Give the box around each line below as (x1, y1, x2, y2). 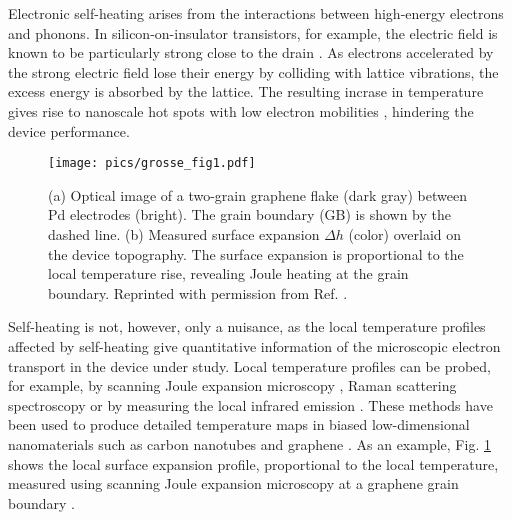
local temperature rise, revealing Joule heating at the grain (48, 263, 409, 284)
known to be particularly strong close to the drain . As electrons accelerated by (8, 42, 494, 63)
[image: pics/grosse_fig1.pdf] (48, 156, 256, 171)
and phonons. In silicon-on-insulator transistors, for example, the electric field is (8, 22, 498, 43)
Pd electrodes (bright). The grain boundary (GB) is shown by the (48, 204, 452, 225)
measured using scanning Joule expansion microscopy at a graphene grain (8, 473, 459, 494)
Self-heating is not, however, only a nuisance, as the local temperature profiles (8, 316, 486, 337)
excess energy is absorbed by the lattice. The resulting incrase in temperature (8, 81, 484, 102)
